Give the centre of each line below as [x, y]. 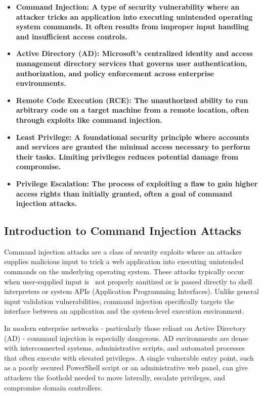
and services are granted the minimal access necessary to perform [133, 147]
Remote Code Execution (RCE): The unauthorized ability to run [132, 100]
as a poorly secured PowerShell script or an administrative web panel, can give [126, 367]
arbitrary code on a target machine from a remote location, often [132, 110]
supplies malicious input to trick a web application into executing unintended [124, 261]
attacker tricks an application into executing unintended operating [134, 16]
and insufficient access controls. [72, 36]
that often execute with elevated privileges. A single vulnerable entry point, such [129, 357]
